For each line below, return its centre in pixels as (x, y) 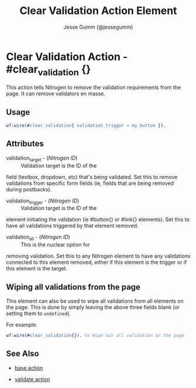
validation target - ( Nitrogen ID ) (42, 158)
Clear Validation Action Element (98, 11)
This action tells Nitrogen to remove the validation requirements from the (94, 87)
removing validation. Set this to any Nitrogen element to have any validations (98, 256)
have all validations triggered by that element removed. (72, 226)
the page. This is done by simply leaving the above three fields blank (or (93, 307)
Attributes (25, 144)
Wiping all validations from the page (73, 287)
